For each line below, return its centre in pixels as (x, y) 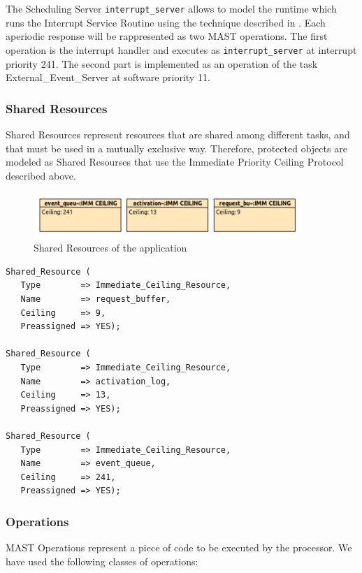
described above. (41, 175)
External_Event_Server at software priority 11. (108, 77)
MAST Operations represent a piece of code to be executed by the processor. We (179, 547)
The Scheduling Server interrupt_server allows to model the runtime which (171, 8)
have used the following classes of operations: (102, 561)
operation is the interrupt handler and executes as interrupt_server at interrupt (181, 49)
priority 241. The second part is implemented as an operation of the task (162, 63)
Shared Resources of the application (110, 248)
